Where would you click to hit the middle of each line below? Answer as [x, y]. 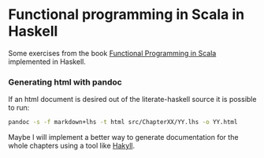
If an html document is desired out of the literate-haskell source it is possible [132, 100]
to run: [19, 107]
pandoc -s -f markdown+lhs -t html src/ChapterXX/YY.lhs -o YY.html [123, 122]
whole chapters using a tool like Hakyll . [72, 146]
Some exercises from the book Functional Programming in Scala [112, 53]
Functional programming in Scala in [126, 15]
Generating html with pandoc [65, 82]
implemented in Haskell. [47, 62]
